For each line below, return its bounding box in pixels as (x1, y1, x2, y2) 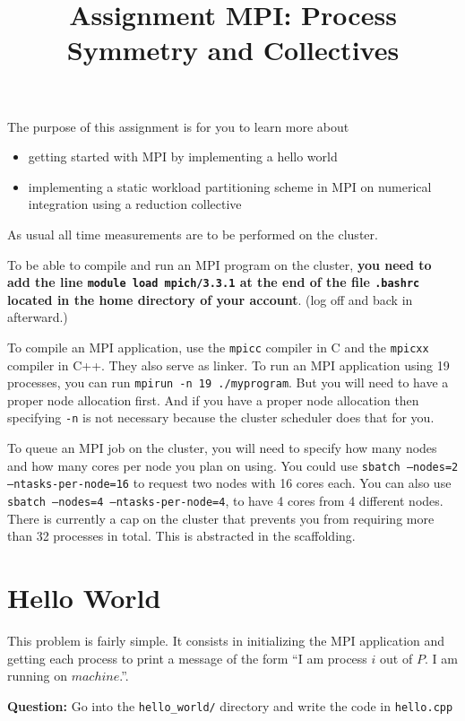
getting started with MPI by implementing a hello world (28, 147, 338, 166)
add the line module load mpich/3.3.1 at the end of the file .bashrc (7, 273, 420, 291)
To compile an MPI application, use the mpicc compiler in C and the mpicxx (7, 337, 429, 356)
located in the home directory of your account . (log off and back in (7, 290, 413, 308)
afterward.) (7, 308, 68, 326)
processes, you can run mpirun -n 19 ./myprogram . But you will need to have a (7, 373, 449, 392)
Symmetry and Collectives (66, 31, 400, 68)
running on (7, 666, 67, 685)
